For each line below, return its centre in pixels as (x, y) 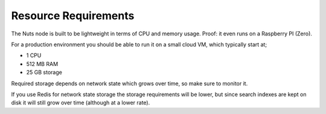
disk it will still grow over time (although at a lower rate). (81, 103)
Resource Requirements (73, 16)
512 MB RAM (42, 64)
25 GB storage (44, 73)
